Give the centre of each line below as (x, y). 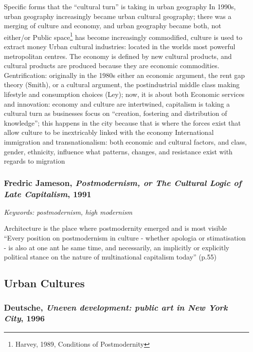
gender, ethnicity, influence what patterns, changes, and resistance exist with (118, 151)
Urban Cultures (45, 283)
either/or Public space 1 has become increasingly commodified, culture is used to (123, 36)
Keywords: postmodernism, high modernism (68, 212)
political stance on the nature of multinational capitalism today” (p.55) (110, 257)
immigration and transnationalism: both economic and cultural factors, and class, (126, 141)
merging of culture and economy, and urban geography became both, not (113, 26)
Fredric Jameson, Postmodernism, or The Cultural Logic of (123, 182)
